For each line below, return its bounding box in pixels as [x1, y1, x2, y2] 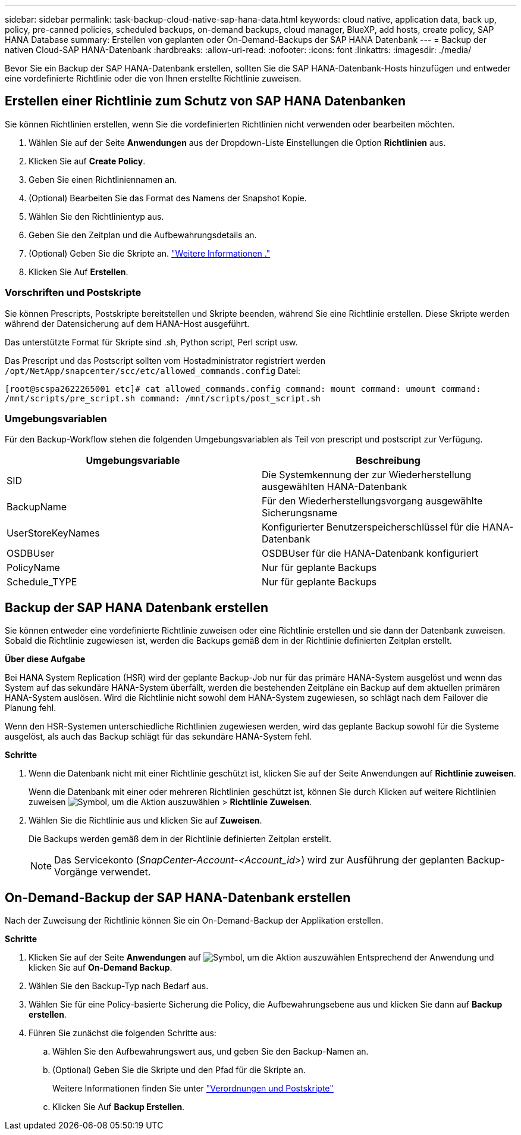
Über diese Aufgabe [5, 654, 86, 665]
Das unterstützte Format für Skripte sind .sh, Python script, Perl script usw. [5, 336, 298, 347]
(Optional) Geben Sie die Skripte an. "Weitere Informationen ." [29, 248, 271, 258]
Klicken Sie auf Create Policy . [29, 155, 146, 166]
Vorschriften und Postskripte [5, 286, 142, 299]
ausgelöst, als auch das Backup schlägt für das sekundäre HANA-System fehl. [5, 731, 312, 742]
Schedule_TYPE [7, 576, 77, 588]
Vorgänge [54, 866, 98, 878]
